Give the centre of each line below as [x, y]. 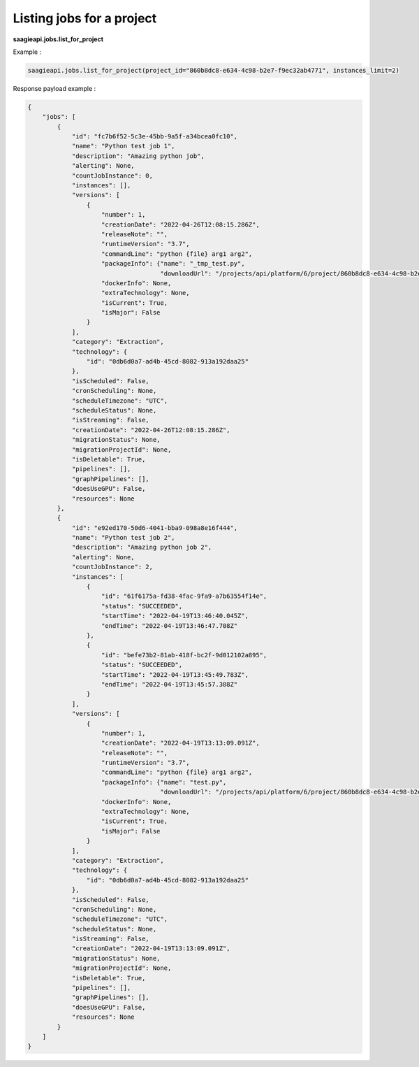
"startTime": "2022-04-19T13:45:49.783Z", [175, 674]
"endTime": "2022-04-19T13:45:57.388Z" [170, 684]
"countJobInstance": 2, [112, 567]
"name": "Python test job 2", [123, 538]
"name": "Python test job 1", [123, 146]
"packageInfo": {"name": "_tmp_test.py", [173, 264]
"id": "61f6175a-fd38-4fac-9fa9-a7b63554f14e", [184, 596]
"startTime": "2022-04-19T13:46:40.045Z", [175, 616]
